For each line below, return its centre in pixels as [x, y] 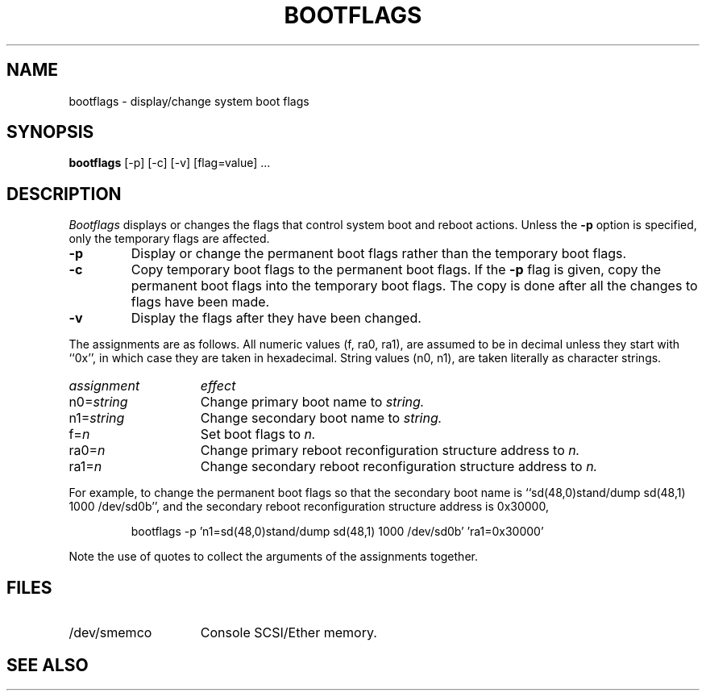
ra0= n [87, 451]
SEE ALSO [48, 665]
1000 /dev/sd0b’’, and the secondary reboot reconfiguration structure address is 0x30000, [309, 507]
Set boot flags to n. [258, 434]
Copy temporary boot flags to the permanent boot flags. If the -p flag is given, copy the [396, 270]
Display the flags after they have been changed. [276, 318]
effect [218, 386]
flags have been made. [200, 302]
